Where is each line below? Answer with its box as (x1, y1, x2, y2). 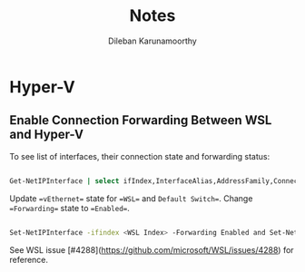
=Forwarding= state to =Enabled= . (9, 202, 130, 213)
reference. (9, 254, 48, 265)
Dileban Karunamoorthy (108, 35, 197, 46)
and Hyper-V (9, 127, 84, 142)
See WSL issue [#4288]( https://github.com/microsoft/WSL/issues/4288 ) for (9, 244, 294, 255)
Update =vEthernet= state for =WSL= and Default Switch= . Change (9, 192, 253, 204)
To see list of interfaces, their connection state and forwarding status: (9, 151, 271, 161)
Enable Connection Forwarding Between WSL (9, 112, 272, 128)
